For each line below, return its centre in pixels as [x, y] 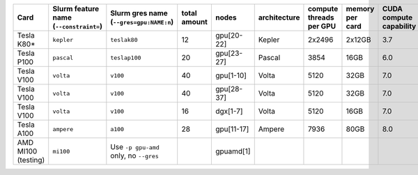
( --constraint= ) [77, 26]
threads [321, 17]
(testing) [31, 160]
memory [360, 9]
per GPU [322, 26]
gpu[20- [229, 35]
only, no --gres [135, 155]
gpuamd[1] [233, 151]
